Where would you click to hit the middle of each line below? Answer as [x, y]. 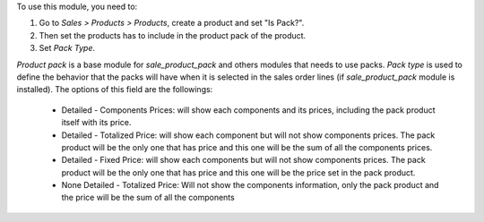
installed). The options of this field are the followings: [115, 90]
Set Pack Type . [67, 48]
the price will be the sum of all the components [148, 198]
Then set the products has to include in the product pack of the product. [173, 35]
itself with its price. [96, 123]
